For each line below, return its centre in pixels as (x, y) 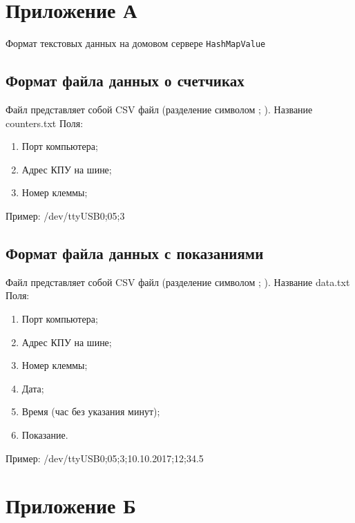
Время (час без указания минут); (91, 411)
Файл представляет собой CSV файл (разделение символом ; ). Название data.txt (178, 282)
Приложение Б (71, 505)
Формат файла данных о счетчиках (125, 80)
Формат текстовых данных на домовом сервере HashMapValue (136, 43)
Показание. (45, 434)
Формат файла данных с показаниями (135, 253)
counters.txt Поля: (45, 123)
